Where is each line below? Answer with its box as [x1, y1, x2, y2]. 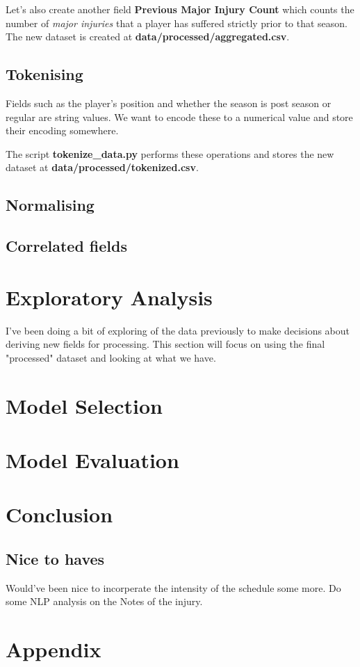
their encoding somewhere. [6, 123, 119, 138]
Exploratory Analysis [6, 282, 213, 311]
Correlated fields [6, 235, 127, 257]
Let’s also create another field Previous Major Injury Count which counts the [6, 2, 354, 16]
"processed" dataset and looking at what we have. [6, 350, 216, 364]
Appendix [6, 635, 101, 664]
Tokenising [6, 63, 83, 85]
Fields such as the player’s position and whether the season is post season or [6, 95, 332, 110]
